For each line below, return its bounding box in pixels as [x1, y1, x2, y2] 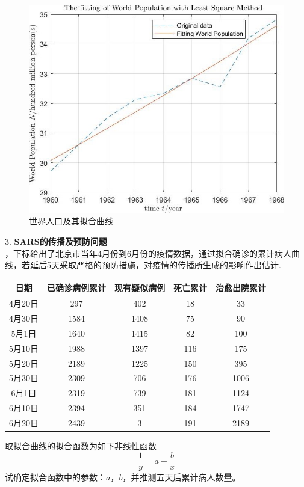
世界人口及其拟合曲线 [29, 215, 113, 227]
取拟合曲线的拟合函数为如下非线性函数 [5, 439, 157, 452]
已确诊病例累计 [47, 281, 106, 294]
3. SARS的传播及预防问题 [5, 235, 107, 248]
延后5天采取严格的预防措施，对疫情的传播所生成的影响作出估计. [29, 259, 281, 271]
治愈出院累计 [216, 281, 266, 294]
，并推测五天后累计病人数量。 [122, 470, 241, 483]
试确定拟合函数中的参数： [5, 470, 106, 483]
